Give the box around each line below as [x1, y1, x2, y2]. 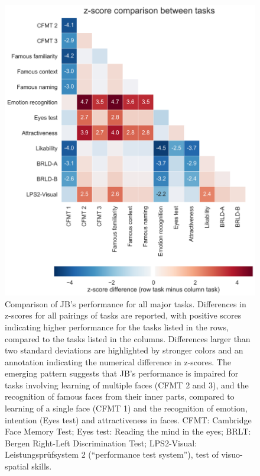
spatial [5, 460, 29, 472]
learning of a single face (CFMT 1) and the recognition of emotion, [5, 402, 248, 414]
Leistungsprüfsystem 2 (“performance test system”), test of [5, 448, 219, 461]
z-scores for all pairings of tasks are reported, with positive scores [5, 309, 242, 321]
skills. [31, 460, 52, 472]
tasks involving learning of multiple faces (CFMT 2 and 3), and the [5, 378, 249, 391]
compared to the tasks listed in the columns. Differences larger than [5, 332, 251, 345]
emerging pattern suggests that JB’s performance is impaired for [5, 367, 239, 379]
